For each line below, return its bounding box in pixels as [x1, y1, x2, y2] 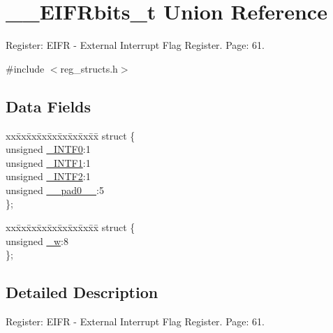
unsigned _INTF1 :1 [6, 155, 91, 170]
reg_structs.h [60, 61, 118, 75]
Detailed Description [6, 281, 158, 303]
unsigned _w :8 [6, 233, 68, 248]
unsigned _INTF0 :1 [6, 142, 91, 156]
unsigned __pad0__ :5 [6, 182, 104, 197]
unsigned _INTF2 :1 [6, 169, 91, 184]
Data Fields [6, 95, 91, 117]
